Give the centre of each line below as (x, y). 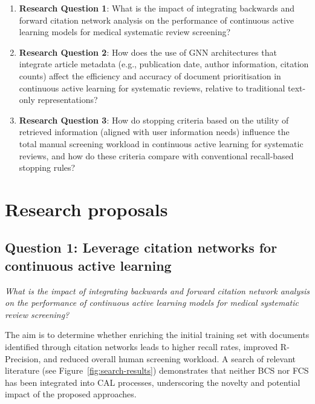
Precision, (23, 358)
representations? (68, 100)
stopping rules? (47, 167)
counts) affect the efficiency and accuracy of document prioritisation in (150, 75)
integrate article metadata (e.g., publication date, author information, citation (164, 64)
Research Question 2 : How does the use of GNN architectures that (148, 52)
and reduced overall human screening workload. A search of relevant (170, 358)
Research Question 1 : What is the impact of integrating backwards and (157, 8)
